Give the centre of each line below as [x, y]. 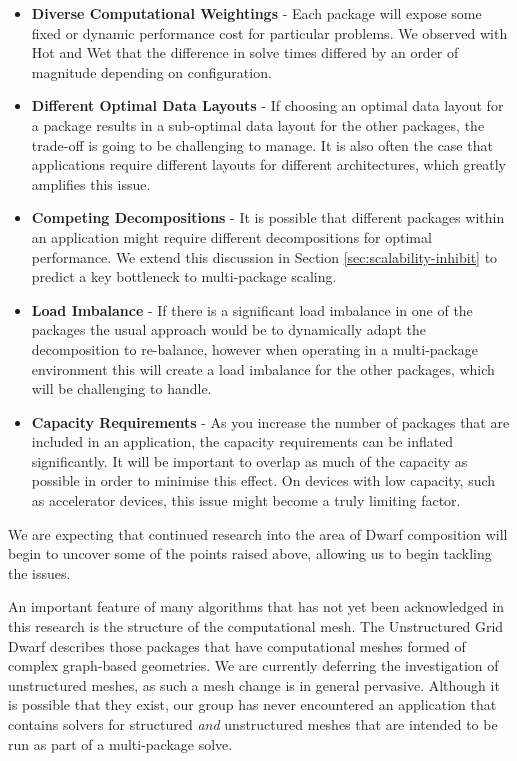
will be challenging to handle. [121, 388]
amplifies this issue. [91, 183]
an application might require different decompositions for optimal [231, 236]
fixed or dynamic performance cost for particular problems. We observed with [269, 32]
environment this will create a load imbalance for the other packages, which [263, 368]
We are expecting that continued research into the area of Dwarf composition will [258, 533]
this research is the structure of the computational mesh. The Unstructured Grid [256, 626]
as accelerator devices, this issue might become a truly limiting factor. [246, 500]
